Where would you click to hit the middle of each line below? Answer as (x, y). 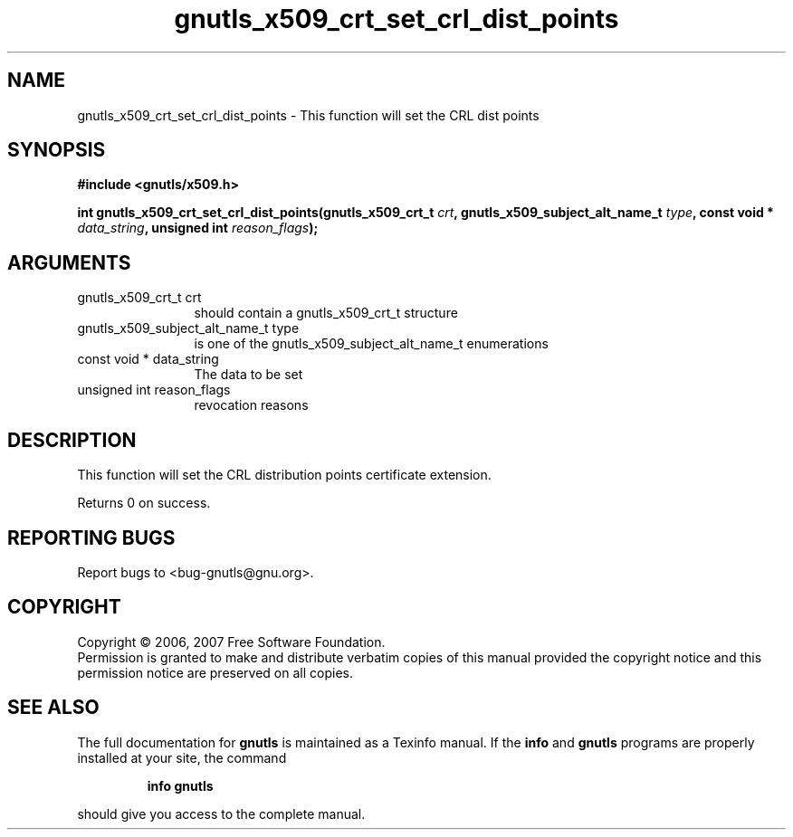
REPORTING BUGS (91, 537)
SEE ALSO (53, 708)
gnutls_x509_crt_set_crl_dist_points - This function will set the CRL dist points (308, 115)
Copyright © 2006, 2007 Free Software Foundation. (231, 642)
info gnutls (180, 785)
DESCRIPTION (72, 440)
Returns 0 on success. (144, 503)
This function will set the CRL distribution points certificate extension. (284, 475)
